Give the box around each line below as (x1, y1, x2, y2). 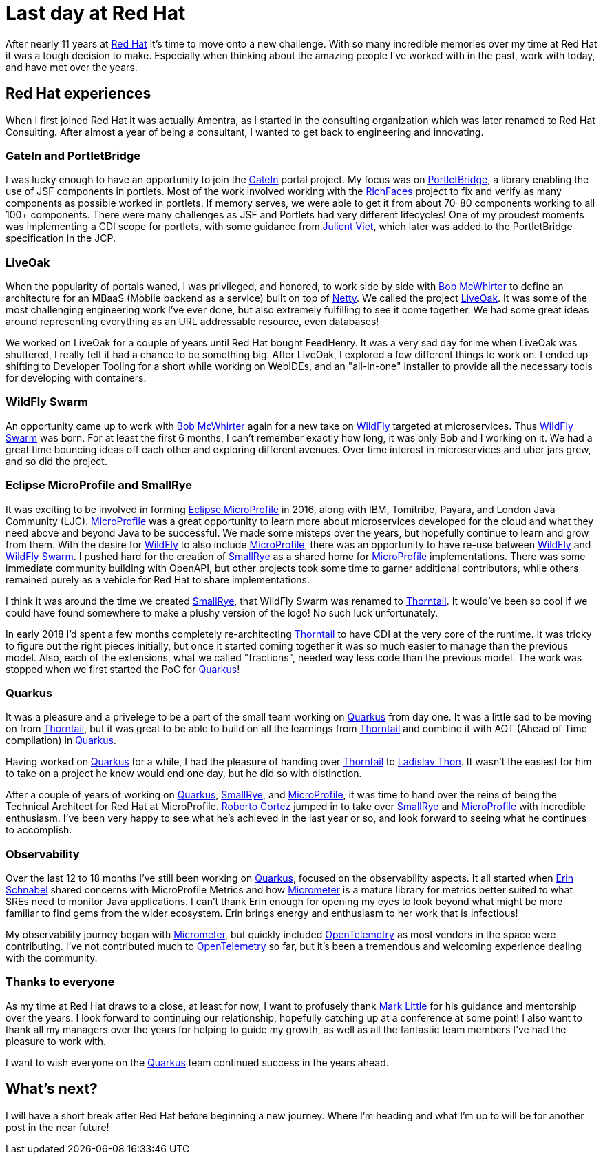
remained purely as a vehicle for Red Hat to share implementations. (6, 573, 310, 586)
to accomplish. (6, 824, 72, 836)
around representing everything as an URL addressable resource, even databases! (6, 315, 379, 328)
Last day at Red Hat (6, 1, 186, 25)
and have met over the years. (6, 61, 138, 73)
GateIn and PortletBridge (6, 148, 140, 163)
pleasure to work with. (6, 1035, 107, 1047)
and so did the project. (6, 455, 107, 467)
